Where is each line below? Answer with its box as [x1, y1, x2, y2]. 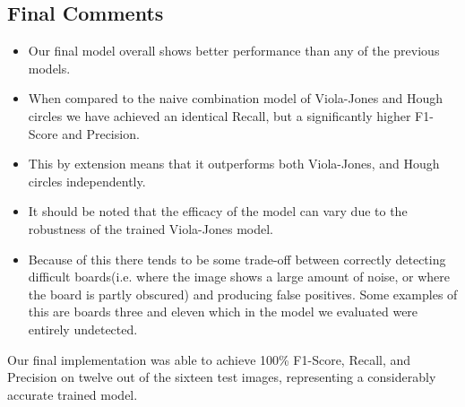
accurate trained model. [7, 385, 138, 403]
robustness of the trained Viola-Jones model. [28, 219, 273, 238]
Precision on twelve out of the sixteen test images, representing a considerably [7, 368, 436, 386]
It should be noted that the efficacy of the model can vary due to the [28, 202, 408, 221]
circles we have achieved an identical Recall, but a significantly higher [28, 106, 411, 125]
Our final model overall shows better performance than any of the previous [28, 41, 440, 60]
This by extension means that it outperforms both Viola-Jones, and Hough [28, 154, 440, 173]
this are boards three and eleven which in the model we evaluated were [28, 302, 418, 321]
